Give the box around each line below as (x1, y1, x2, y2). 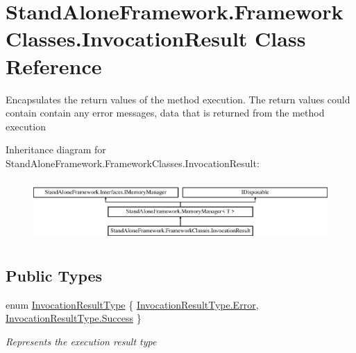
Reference (6, 51, 102, 80)
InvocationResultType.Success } (6, 311, 142, 325)
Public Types (6, 264, 103, 286)
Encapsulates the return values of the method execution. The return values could (6, 92, 350, 106)
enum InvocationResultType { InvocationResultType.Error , (6, 297, 259, 311)
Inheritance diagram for (6, 142, 106, 157)
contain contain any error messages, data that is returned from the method (6, 105, 325, 120)
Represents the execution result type (6, 334, 157, 348)
